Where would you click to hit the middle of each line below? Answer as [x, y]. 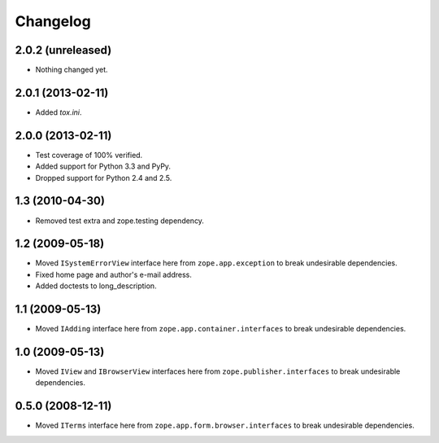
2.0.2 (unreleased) [63, 50]
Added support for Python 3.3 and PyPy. [103, 166]
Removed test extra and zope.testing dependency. [120, 221]
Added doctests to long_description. [96, 286]
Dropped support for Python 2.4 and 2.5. [104, 178]
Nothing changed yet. [72, 70]
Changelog [53, 21]
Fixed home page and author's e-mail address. [114, 274]
